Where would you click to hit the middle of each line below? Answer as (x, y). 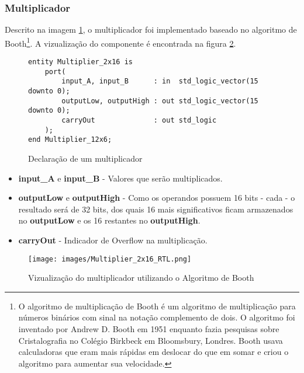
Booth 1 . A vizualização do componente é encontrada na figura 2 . (120, 42)
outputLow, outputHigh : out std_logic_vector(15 (160, 101)
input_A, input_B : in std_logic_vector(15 (160, 81)
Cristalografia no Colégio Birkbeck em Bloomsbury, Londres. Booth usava (151, 340)
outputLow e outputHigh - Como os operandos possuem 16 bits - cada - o (157, 198)
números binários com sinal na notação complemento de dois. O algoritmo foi (157, 317)
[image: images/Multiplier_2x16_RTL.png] (110, 259)
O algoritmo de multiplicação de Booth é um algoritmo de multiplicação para (157, 306)
